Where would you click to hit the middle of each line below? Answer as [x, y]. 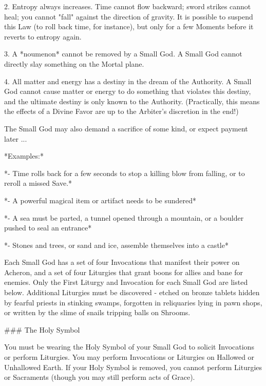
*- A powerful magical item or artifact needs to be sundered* [100, 200]
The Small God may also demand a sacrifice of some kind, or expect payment [126, 128]
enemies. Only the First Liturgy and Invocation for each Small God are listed [126, 282]
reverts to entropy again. [43, 36]
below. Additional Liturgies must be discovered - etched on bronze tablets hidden [132, 292]
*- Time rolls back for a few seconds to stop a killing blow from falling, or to [125, 173]
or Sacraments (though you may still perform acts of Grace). [100, 377]
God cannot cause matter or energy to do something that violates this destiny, [128, 91]
